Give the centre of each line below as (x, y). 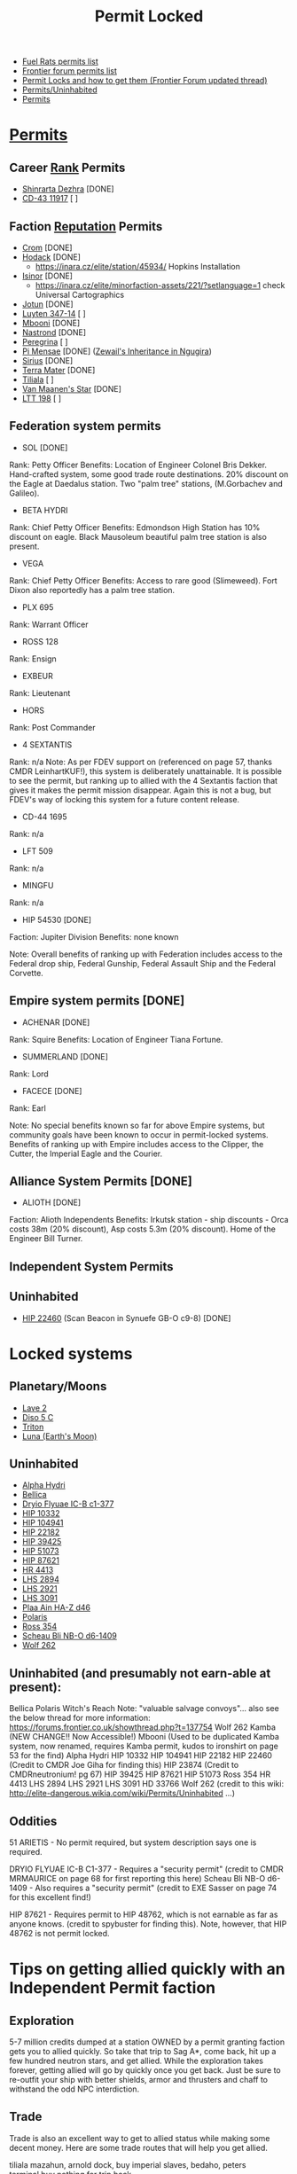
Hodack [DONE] (51, 257)
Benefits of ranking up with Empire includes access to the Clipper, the (137, 1144)
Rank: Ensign (33, 659)
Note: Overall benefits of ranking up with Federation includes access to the (146, 954)
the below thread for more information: (80, 1718)
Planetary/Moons (58, 1386)
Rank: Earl (27, 1108)
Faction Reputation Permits (86, 227)
